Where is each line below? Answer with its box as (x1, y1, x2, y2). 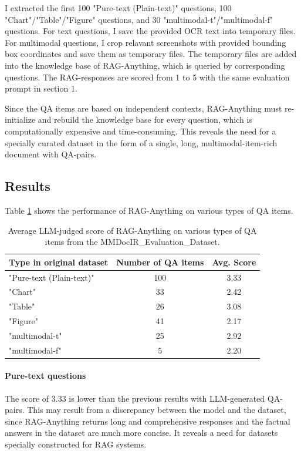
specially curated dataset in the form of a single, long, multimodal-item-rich (5, 136, 278, 149)
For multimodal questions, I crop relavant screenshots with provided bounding (5, 36, 286, 48)
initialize (5, 113, 36, 126)
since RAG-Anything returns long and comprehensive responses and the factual (5, 415, 290, 427)
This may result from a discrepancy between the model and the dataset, (27, 403, 286, 416)
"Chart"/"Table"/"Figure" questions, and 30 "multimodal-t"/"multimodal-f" (5, 13, 273, 25)
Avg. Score (212, 255, 256, 268)
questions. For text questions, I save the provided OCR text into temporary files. (5, 25, 296, 37)
